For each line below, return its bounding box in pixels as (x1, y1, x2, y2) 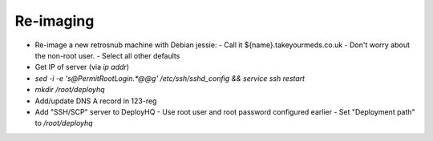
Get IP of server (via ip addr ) (34, 62, 130, 72)
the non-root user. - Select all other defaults (34, 50, 180, 60)
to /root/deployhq (34, 119, 93, 128)
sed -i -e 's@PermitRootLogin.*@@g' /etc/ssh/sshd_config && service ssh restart (34, 73, 305, 83)
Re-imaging (14, 12, 95, 30)
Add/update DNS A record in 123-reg (34, 96, 157, 106)
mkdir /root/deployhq (34, 85, 105, 95)
